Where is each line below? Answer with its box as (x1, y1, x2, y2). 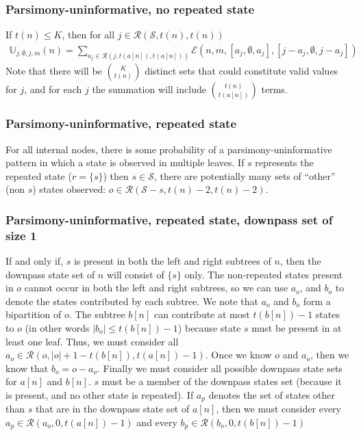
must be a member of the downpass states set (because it (101, 374, 342, 388)
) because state (177, 320, 241, 334)
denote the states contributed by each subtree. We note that (5, 293, 258, 308)
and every (136, 415, 177, 429)
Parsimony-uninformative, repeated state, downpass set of (5, 211, 333, 228)
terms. (261, 82, 288, 96)
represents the (255, 155, 314, 170)
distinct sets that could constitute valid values (145, 64, 338, 78)
